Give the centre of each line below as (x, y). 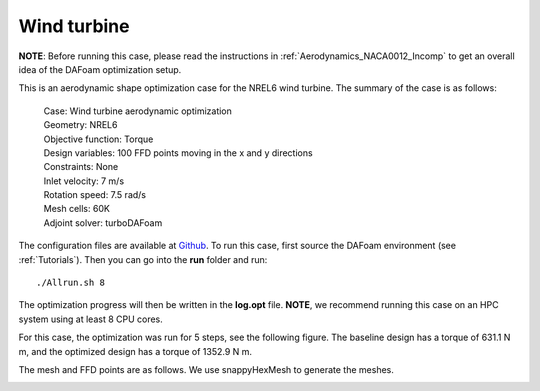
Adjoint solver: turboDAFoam (103, 222)
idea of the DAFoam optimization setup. (100, 69)
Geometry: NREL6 (80, 125)
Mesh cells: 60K (76, 209)
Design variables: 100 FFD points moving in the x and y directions (178, 152)
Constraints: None (81, 167)
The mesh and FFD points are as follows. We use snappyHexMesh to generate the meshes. (206, 369)
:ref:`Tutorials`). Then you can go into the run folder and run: (143, 259)
